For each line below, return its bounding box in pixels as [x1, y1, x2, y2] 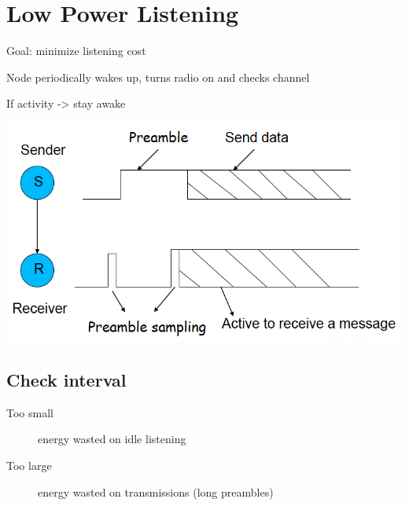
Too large [6, 457, 52, 473]
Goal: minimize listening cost [6, 42, 146, 59]
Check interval [6, 368, 127, 391]
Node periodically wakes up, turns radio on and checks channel [6, 68, 310, 85]
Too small [6, 404, 53, 420]
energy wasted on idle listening [38, 431, 186, 447]
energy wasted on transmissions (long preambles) [38, 483, 274, 500]
